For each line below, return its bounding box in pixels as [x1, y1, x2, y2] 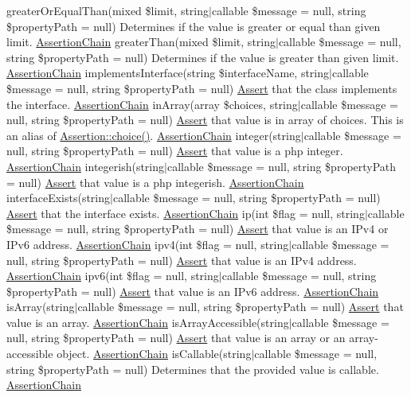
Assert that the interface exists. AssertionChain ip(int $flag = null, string [6, 204, 365, 221]
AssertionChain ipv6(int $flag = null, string [6, 267, 219, 284]
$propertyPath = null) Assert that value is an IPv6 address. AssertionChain [6, 282, 379, 299]
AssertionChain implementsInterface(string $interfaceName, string [6, 64, 330, 81]
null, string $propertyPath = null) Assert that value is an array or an [6, 329, 346, 346]
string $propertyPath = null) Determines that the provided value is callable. [6, 360, 379, 377]
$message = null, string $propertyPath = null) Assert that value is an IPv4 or [6, 220, 389, 237]
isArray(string [6, 298, 75, 315]
